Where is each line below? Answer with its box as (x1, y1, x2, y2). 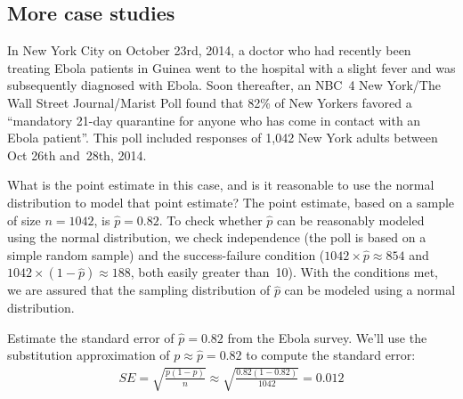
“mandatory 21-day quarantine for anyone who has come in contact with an (7, 110, 421, 129)
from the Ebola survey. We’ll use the (227, 328, 427, 346)
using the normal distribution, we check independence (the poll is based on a (7, 228, 426, 247)
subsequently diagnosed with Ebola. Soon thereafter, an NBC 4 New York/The (7, 76, 441, 94)
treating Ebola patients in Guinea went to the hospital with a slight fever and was (7, 58, 456, 77)
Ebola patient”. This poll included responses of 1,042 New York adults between (7, 128, 438, 147)
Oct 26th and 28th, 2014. (7, 145, 147, 164)
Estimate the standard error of (7, 328, 175, 346)
